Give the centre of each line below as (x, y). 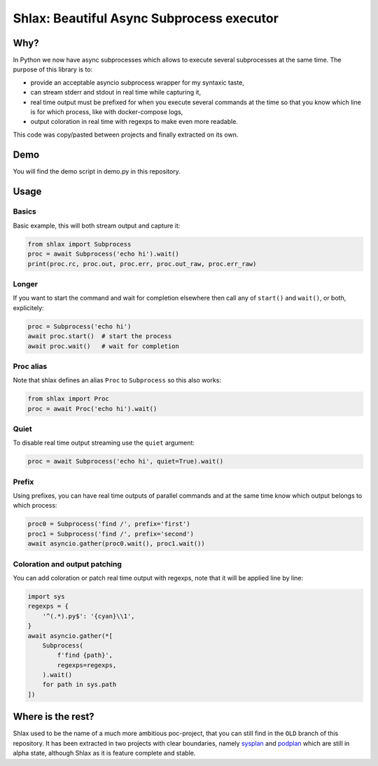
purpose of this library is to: (53, 69)
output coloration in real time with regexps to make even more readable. (134, 122)
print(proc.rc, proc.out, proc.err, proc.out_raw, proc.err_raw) (142, 264)
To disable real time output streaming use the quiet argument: (104, 443)
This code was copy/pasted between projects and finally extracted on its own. (126, 134)
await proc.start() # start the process (100, 336)
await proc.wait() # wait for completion (104, 346)
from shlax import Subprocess (79, 244)
